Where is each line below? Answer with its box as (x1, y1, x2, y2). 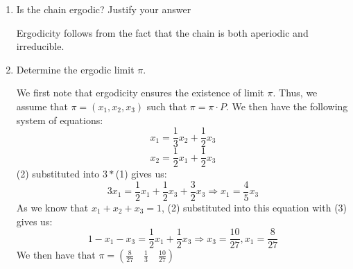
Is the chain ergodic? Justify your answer (16, 2, 191, 16)
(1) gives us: (115, 166, 167, 181)
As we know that (16, 200, 89, 214)
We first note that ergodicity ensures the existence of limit (16, 85, 264, 100)
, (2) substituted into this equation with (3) (161, 200, 347, 214)
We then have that (16, 248, 96, 262)
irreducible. (16, 39, 64, 53)
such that (146, 98, 187, 113)
